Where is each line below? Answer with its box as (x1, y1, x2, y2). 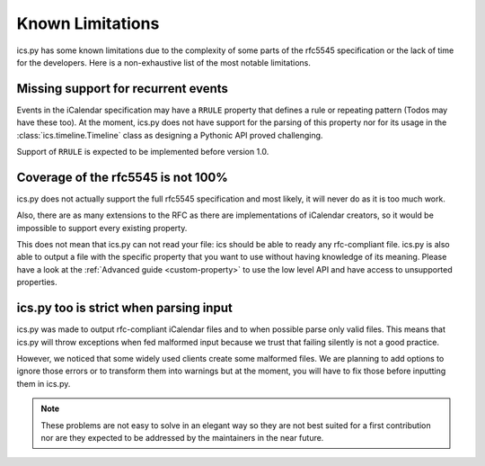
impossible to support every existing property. (16, 222, 188, 233)
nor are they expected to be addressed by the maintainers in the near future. (40, 432, 324, 443)
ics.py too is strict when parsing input (16, 300, 233, 316)
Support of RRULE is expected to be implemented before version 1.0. (16, 147, 269, 157)
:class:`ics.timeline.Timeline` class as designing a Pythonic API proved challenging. (16, 130, 323, 140)
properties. (16, 277, 57, 288)
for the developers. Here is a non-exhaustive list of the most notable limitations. (16, 57, 312, 67)
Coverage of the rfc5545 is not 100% (16, 169, 228, 184)
